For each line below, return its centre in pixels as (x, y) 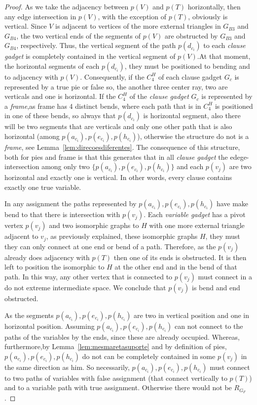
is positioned (234, 106)
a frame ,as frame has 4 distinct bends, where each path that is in (103, 106)
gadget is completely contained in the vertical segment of (90, 56)
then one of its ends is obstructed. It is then (180, 257)
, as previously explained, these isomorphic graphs (122, 236)
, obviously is (208, 16)
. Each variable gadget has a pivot (195, 214)
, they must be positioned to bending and (187, 66)
